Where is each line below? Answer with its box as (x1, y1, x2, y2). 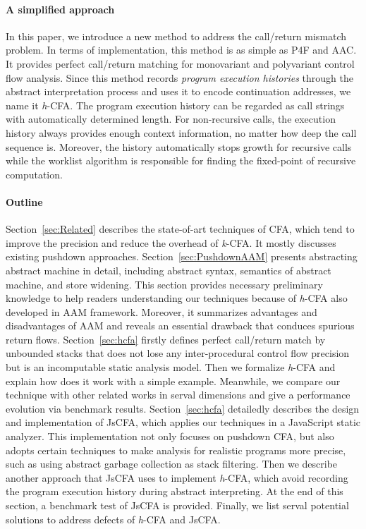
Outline (6, 194, 43, 209)
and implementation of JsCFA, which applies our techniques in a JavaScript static (6, 415, 361, 430)
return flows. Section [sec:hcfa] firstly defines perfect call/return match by (6, 332, 326, 346)
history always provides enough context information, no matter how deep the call (6, 125, 357, 140)
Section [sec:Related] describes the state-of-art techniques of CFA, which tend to (6, 221, 355, 236)
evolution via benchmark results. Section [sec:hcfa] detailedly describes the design (6, 401, 360, 415)
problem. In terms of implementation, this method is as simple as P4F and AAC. (6, 42, 357, 57)
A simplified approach (6, 1, 115, 16)
